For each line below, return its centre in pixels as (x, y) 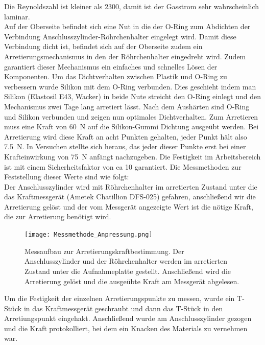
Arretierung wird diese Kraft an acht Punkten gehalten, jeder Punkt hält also (126, 136)
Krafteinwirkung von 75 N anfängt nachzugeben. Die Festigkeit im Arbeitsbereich (132, 156)
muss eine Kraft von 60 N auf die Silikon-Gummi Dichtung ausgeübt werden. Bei (131, 126)
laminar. (17, 16)
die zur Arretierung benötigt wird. (58, 216)
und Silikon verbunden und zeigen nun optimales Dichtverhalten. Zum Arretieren (131, 116)
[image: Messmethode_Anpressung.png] (89, 235)
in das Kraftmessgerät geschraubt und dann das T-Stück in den (123, 308)
